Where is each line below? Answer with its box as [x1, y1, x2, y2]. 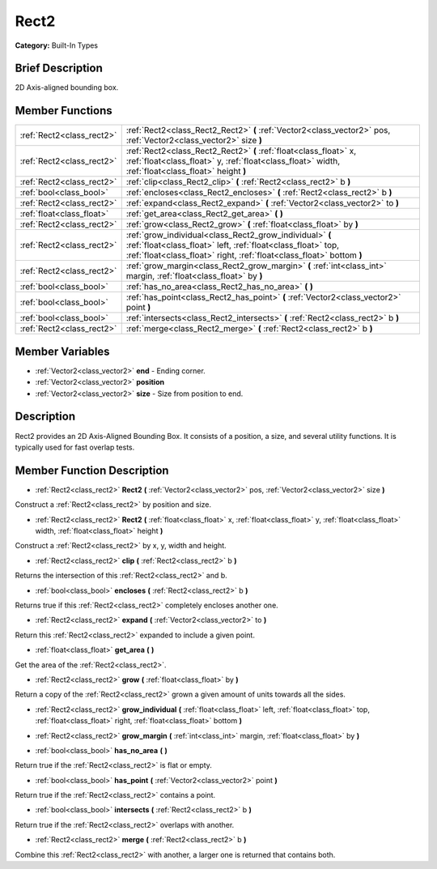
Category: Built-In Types [15, 40, 99, 50]
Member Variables [15, 344, 110, 358]
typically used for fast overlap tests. [15, 442, 135, 452]
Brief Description [15, 62, 103, 75]
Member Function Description [15, 463, 169, 477]
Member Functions [15, 104, 112, 117]
